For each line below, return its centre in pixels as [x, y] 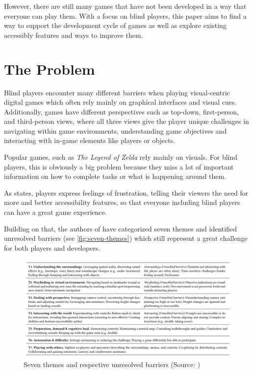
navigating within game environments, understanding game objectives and [115, 130]
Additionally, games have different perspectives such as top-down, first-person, [122, 111]
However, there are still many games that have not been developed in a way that [125, 6]
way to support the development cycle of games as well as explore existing [115, 25]
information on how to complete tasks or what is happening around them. [115, 176]
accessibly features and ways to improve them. [74, 35]
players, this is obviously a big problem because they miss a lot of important [119, 166]
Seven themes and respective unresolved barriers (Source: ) [112, 364]
